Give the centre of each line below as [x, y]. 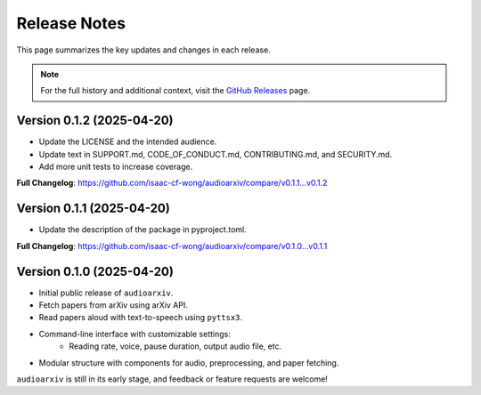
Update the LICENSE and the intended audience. [128, 141]
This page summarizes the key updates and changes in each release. [143, 50]
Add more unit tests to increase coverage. [116, 167]
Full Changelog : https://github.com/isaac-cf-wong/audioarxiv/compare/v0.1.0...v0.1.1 [172, 246]
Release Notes [71, 23]
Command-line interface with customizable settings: [135, 334]
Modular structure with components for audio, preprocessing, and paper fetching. [189, 363]
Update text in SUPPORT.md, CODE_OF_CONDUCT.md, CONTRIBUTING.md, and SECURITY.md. [216, 154]
